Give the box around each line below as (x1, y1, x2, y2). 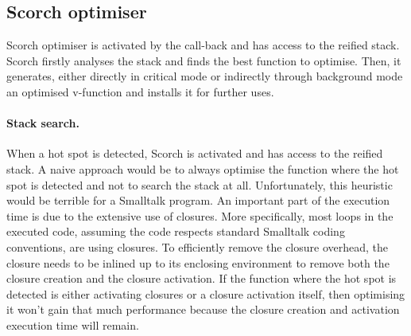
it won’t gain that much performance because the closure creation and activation (6, 301, 400, 318)
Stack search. (6, 115, 79, 131)
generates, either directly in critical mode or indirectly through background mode (6, 68, 403, 84)
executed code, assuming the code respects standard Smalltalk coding (6, 223, 345, 240)
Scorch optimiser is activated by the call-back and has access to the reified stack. (6, 37, 400, 53)
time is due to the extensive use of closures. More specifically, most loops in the (6, 207, 394, 224)
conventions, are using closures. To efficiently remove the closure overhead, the (6, 238, 389, 255)
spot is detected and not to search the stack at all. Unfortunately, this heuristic (6, 176, 393, 193)
